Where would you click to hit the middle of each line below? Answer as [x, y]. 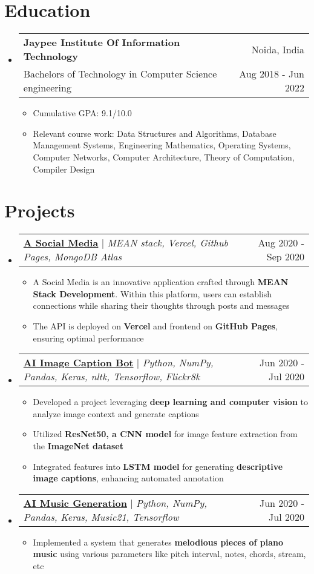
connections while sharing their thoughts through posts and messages [161, 305]
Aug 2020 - [281, 243]
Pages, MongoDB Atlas [73, 257]
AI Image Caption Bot [78, 363]
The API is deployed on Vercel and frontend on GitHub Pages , [155, 326]
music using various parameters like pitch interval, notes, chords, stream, [169, 554]
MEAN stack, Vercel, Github [168, 243]
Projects [40, 210]
